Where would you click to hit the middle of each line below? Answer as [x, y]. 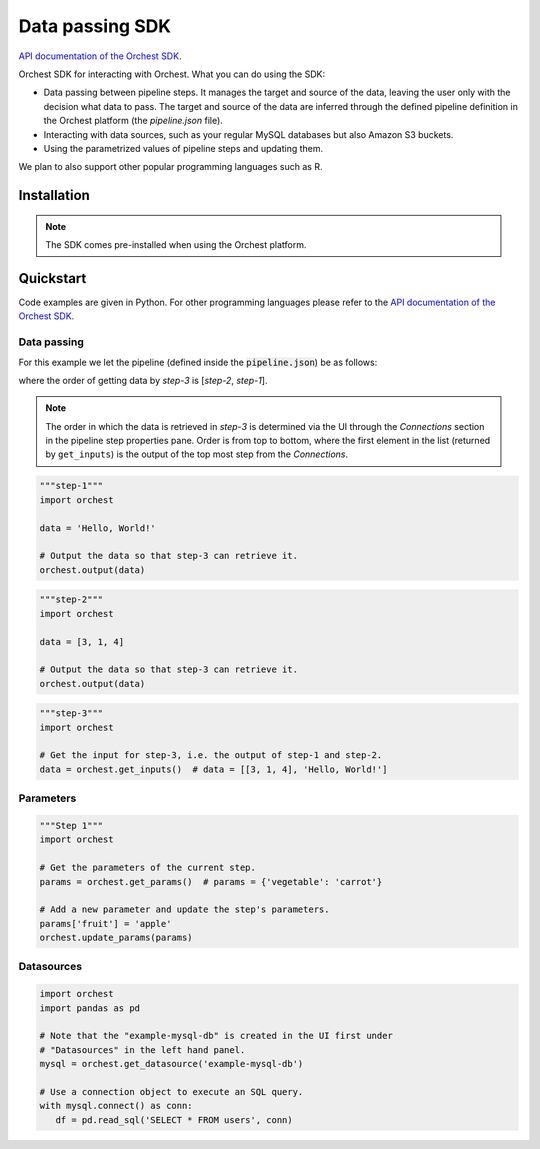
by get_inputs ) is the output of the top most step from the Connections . [197, 454]
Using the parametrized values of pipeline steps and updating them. [183, 148]
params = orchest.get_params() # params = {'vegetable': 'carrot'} [211, 881]
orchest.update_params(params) [116, 938]
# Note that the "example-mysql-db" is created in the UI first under [216, 1036]
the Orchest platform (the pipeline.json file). [133, 121]
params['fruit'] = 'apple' [105, 923]
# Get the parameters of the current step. [148, 868]
